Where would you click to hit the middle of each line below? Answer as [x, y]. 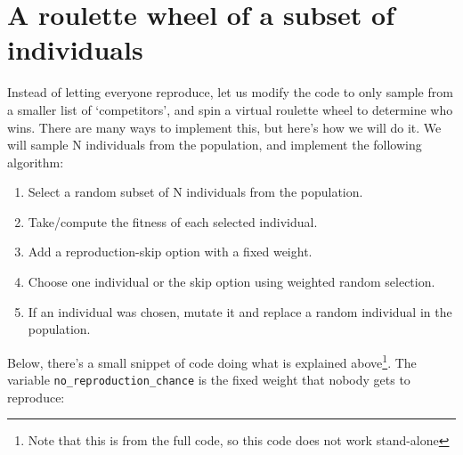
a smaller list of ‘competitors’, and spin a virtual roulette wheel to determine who [230, 109]
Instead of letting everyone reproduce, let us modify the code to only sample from [230, 92]
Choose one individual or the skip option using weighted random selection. [231, 282]
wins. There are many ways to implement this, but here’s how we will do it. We [224, 127]
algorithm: [36, 162]
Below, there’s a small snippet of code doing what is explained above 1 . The [212, 361]
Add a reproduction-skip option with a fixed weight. [170, 252]
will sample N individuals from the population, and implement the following [215, 145]
